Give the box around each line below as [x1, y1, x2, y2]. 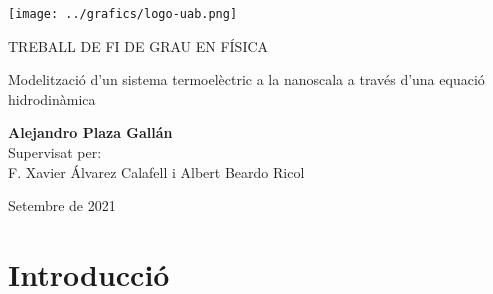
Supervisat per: [8, 142, 102, 163]
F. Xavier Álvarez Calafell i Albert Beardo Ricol [8, 161, 305, 182]
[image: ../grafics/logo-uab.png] [8, 7, 238, 21]
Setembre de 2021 [8, 195, 116, 216]
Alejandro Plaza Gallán [8, 122, 173, 143]
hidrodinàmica [8, 88, 96, 109]
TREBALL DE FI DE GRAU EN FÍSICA [8, 35, 269, 56]
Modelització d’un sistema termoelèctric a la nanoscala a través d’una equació [8, 69, 485, 90]
